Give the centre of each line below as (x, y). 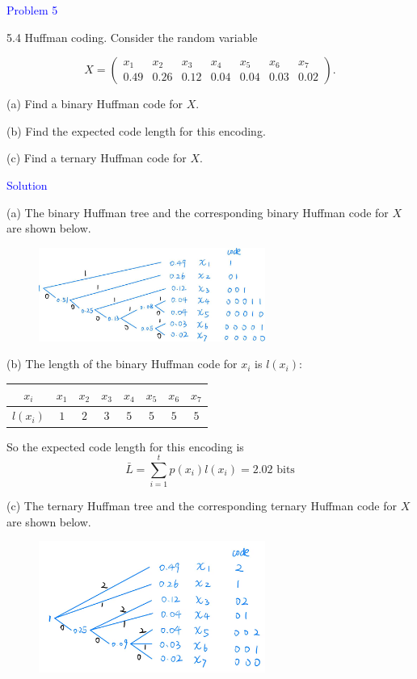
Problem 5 (32, 10)
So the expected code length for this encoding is (125, 446)
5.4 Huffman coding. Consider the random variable (132, 37)
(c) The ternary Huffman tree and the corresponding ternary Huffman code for (202, 506)
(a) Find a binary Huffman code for (95, 104)
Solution (27, 184)
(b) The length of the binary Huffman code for (122, 364)
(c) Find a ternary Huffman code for (97, 158)
